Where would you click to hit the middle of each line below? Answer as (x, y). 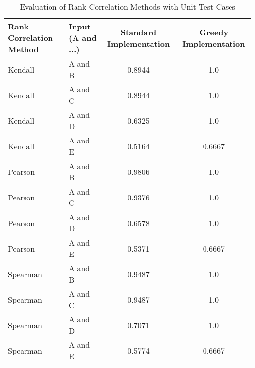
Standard (139, 32)
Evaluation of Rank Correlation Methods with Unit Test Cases (127, 7)
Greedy (214, 32)
